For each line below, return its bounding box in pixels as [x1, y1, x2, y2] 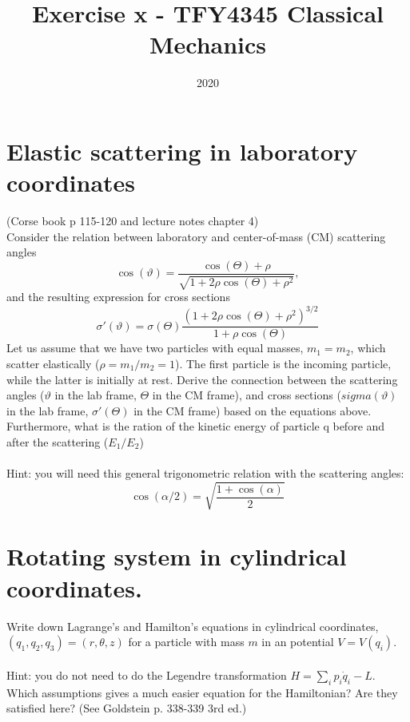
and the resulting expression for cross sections [6, 288, 230, 305]
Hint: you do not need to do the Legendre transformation [6, 666, 287, 683]
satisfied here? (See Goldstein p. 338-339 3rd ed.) [6, 700, 247, 716]
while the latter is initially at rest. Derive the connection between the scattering [6, 371, 398, 387]
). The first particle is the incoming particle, [174, 355, 392, 371]
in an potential [261, 633, 334, 650]
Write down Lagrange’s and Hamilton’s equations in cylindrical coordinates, [6, 617, 379, 634]
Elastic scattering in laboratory [6, 134, 358, 167]
